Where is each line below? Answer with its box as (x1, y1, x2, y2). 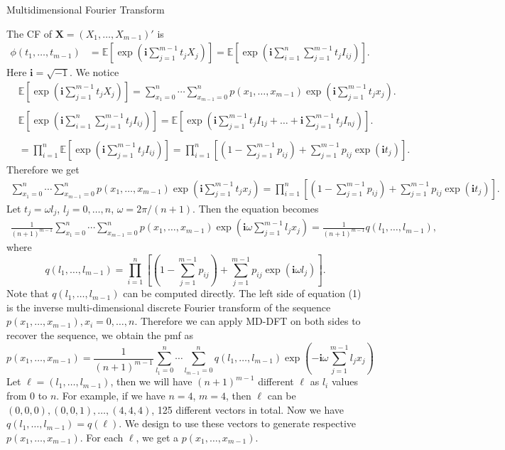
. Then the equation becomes (192, 200, 319, 215)
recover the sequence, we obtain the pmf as (6, 328, 194, 343)
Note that (6, 286, 49, 301)
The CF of (6, 26, 52, 41)
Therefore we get (6, 161, 80, 176)
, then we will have (110, 374, 192, 389)
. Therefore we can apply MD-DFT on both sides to (134, 314, 361, 328)
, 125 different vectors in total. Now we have (151, 402, 344, 417)
